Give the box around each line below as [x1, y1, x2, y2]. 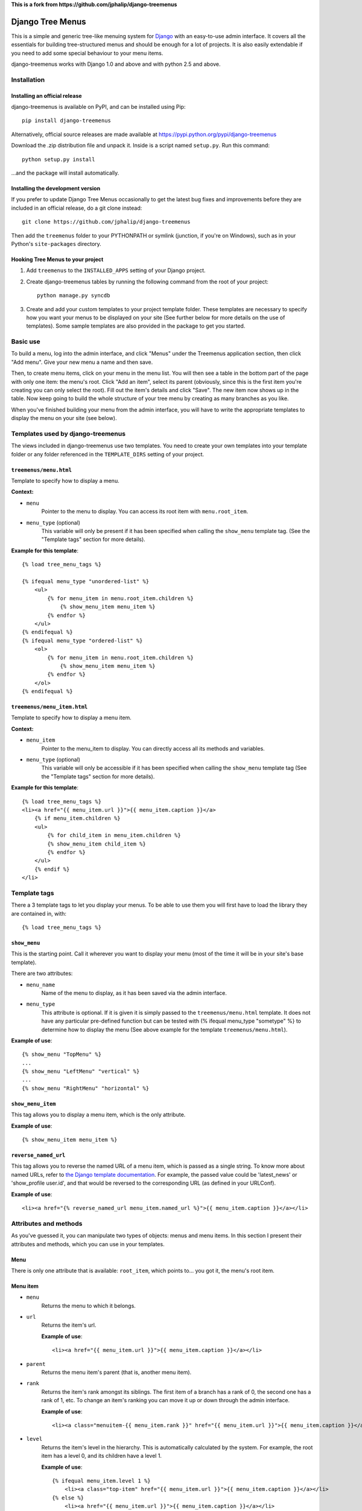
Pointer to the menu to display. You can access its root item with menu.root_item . [41, 508, 249, 515]
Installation [11, 76, 45, 84]
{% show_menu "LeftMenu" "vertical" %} [22, 1068, 140, 1075]
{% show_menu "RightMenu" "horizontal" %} [22, 1085, 150, 1092]
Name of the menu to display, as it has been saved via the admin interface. [41, 989, 227, 997]
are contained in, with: [11, 910, 66, 917]
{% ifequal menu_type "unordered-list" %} [22, 578, 150, 584]
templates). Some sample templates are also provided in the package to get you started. [26, 322, 246, 329]
